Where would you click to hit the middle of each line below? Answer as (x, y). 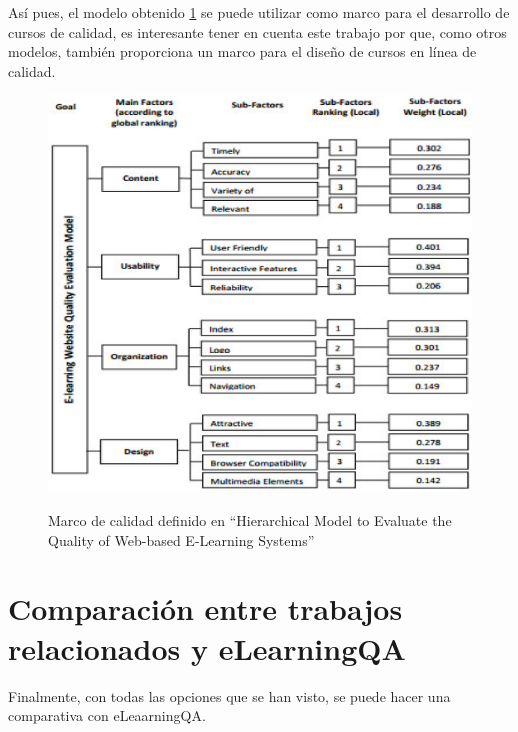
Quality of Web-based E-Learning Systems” (181, 539)
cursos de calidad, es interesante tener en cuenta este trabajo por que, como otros (257, 31)
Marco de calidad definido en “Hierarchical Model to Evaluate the (250, 520)
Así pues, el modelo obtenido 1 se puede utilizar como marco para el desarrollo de (259, 12)
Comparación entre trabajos (205, 608)
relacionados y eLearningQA (207, 647)
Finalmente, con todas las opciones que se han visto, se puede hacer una (229, 695)
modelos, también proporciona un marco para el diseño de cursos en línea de (242, 51)
